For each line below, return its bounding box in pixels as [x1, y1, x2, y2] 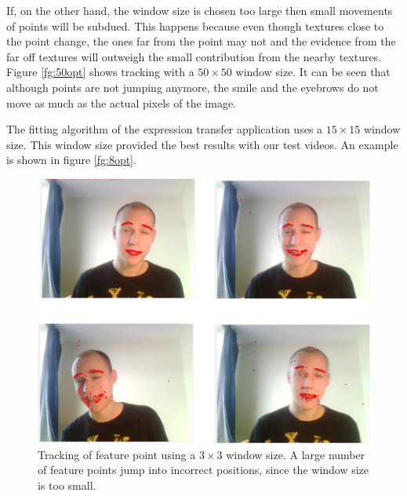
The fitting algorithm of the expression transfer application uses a [6, 121, 323, 137]
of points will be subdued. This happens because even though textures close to [6, 17, 384, 34]
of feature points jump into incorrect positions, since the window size [38, 461, 369, 478]
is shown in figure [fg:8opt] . [6, 151, 136, 168]
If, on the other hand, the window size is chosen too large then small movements [6, 2, 393, 18]
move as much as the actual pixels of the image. [6, 94, 237, 111]
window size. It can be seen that [235, 64, 391, 80]
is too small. [38, 476, 96, 493]
